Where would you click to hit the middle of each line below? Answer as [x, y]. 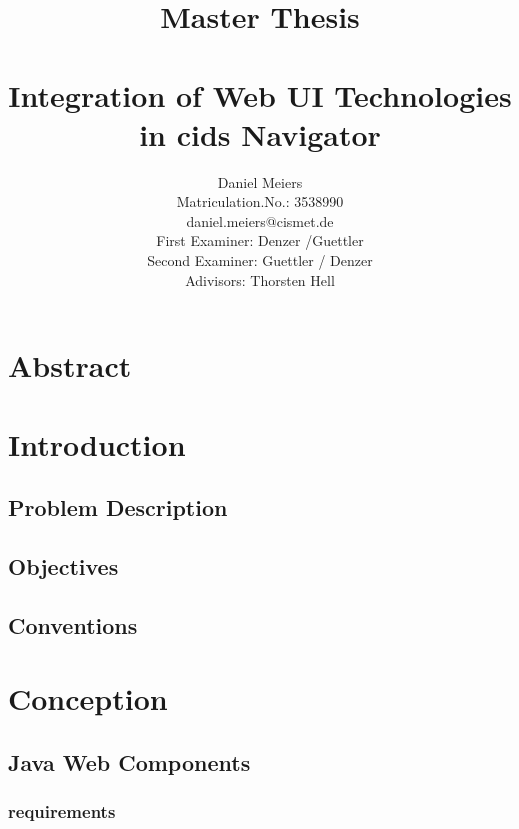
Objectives [63, 565]
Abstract [70, 365]
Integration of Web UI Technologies [260, 94]
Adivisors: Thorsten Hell [260, 279]
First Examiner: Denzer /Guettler [260, 240]
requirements [62, 811]
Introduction [97, 443]
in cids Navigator [260, 133]
